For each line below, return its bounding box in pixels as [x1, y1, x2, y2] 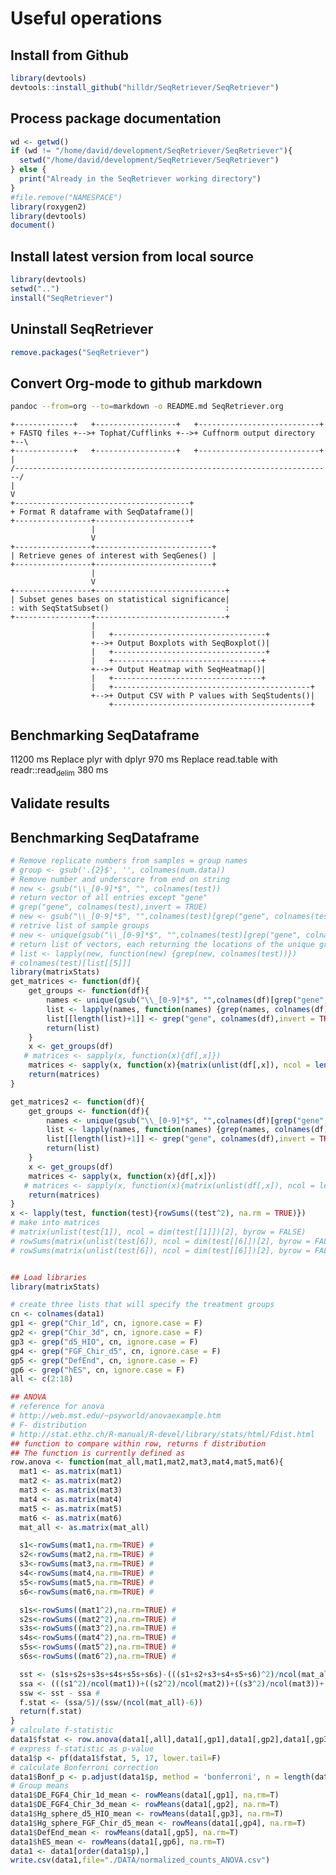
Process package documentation [10, 110, 222, 127]
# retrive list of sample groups [10, 921, 150, 931]
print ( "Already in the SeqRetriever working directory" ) [19, 174, 262, 184]
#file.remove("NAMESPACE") [10, 192, 123, 202]
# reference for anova [10, 1402, 105, 1412]
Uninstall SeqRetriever [10, 321, 154, 338]
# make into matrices [10, 1218, 101, 1228]
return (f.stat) [19, 1707, 83, 1717]
